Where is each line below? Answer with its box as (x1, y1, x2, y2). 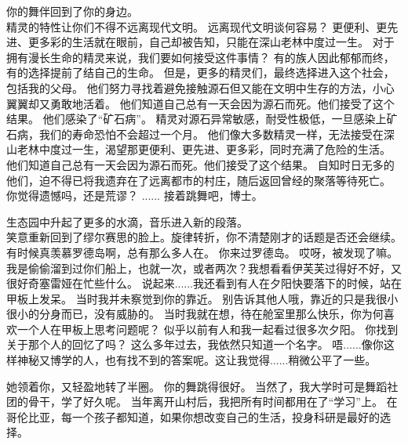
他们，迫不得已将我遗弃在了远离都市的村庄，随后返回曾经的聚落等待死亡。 (6, 172, 391, 188)
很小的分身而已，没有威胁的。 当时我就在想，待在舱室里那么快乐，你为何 (6, 306, 384, 322)
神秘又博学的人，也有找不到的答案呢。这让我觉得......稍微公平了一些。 (16, 352, 377, 368)
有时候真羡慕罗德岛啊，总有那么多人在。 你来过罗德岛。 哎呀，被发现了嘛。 (6, 244, 399, 260)
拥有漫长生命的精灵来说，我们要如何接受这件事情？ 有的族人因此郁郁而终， (6, 49, 395, 65)
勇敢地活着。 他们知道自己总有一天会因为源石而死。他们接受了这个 (49, 95, 395, 111)
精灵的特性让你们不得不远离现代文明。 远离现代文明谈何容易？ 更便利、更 (6, 18, 388, 34)
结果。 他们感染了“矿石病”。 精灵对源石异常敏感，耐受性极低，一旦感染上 (6, 110, 387, 127)
